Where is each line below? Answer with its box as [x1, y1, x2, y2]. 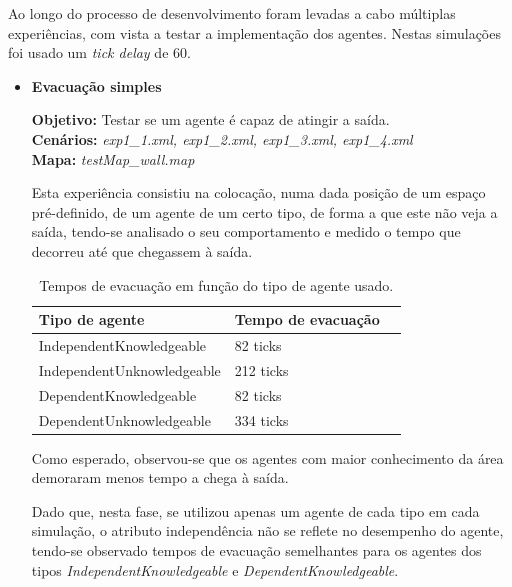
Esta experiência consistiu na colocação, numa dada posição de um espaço [31, 182, 486, 203]
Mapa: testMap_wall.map [31, 148, 195, 169]
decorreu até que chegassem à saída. [31, 240, 253, 261]
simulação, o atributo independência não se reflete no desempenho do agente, [31, 520, 504, 541]
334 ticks [234, 409, 289, 430]
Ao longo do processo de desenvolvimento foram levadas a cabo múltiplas [8, 3, 456, 23]
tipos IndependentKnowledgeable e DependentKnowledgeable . [31, 559, 399, 580]
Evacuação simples [31, 75, 162, 96]
